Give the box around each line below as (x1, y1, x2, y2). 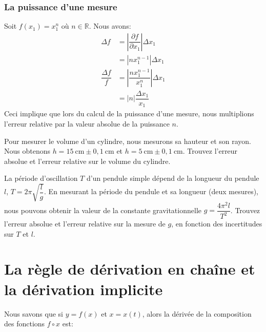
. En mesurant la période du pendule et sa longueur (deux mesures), (44, 186, 259, 197)
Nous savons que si (4, 308, 64, 319)
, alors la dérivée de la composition (142, 308, 252, 319)
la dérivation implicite (4, 278, 163, 299)
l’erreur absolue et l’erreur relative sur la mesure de (4, 218, 166, 229)
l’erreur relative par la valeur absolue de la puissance (4, 118, 170, 129)
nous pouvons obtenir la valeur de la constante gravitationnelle (4, 204, 201, 215)
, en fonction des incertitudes (171, 218, 262, 229)
